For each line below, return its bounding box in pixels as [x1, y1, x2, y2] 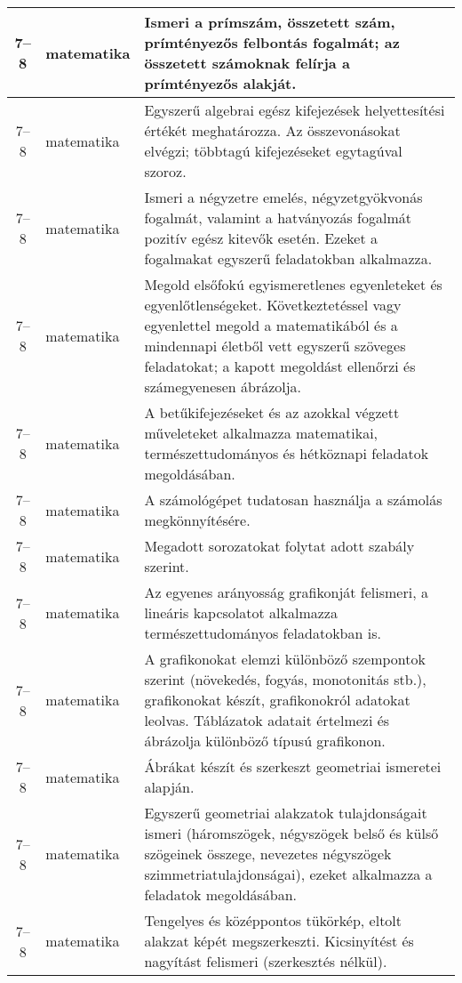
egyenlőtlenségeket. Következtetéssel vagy [144, 294, 402, 315]
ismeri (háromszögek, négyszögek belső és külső [144, 823, 439, 843]
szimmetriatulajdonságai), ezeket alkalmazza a [144, 864, 433, 884]
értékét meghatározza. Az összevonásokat [144, 120, 401, 141]
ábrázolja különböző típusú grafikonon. [144, 730, 386, 751]
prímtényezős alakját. [144, 73, 297, 93]
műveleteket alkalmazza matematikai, [144, 423, 378, 443]
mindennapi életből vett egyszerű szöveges [144, 335, 406, 356]
